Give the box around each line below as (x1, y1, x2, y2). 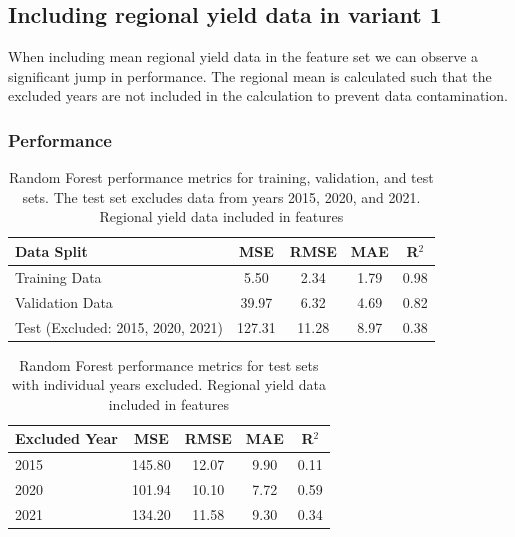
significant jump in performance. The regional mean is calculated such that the (8, 65, 492, 86)
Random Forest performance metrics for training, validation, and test (8, 167, 434, 188)
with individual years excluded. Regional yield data (11, 374, 326, 395)
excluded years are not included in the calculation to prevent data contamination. (8, 85, 508, 106)
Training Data (15, 266, 102, 287)
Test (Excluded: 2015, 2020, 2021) (15, 316, 223, 337)
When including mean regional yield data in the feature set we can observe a (8, 46, 479, 67)
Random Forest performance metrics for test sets (19, 354, 319, 375)
